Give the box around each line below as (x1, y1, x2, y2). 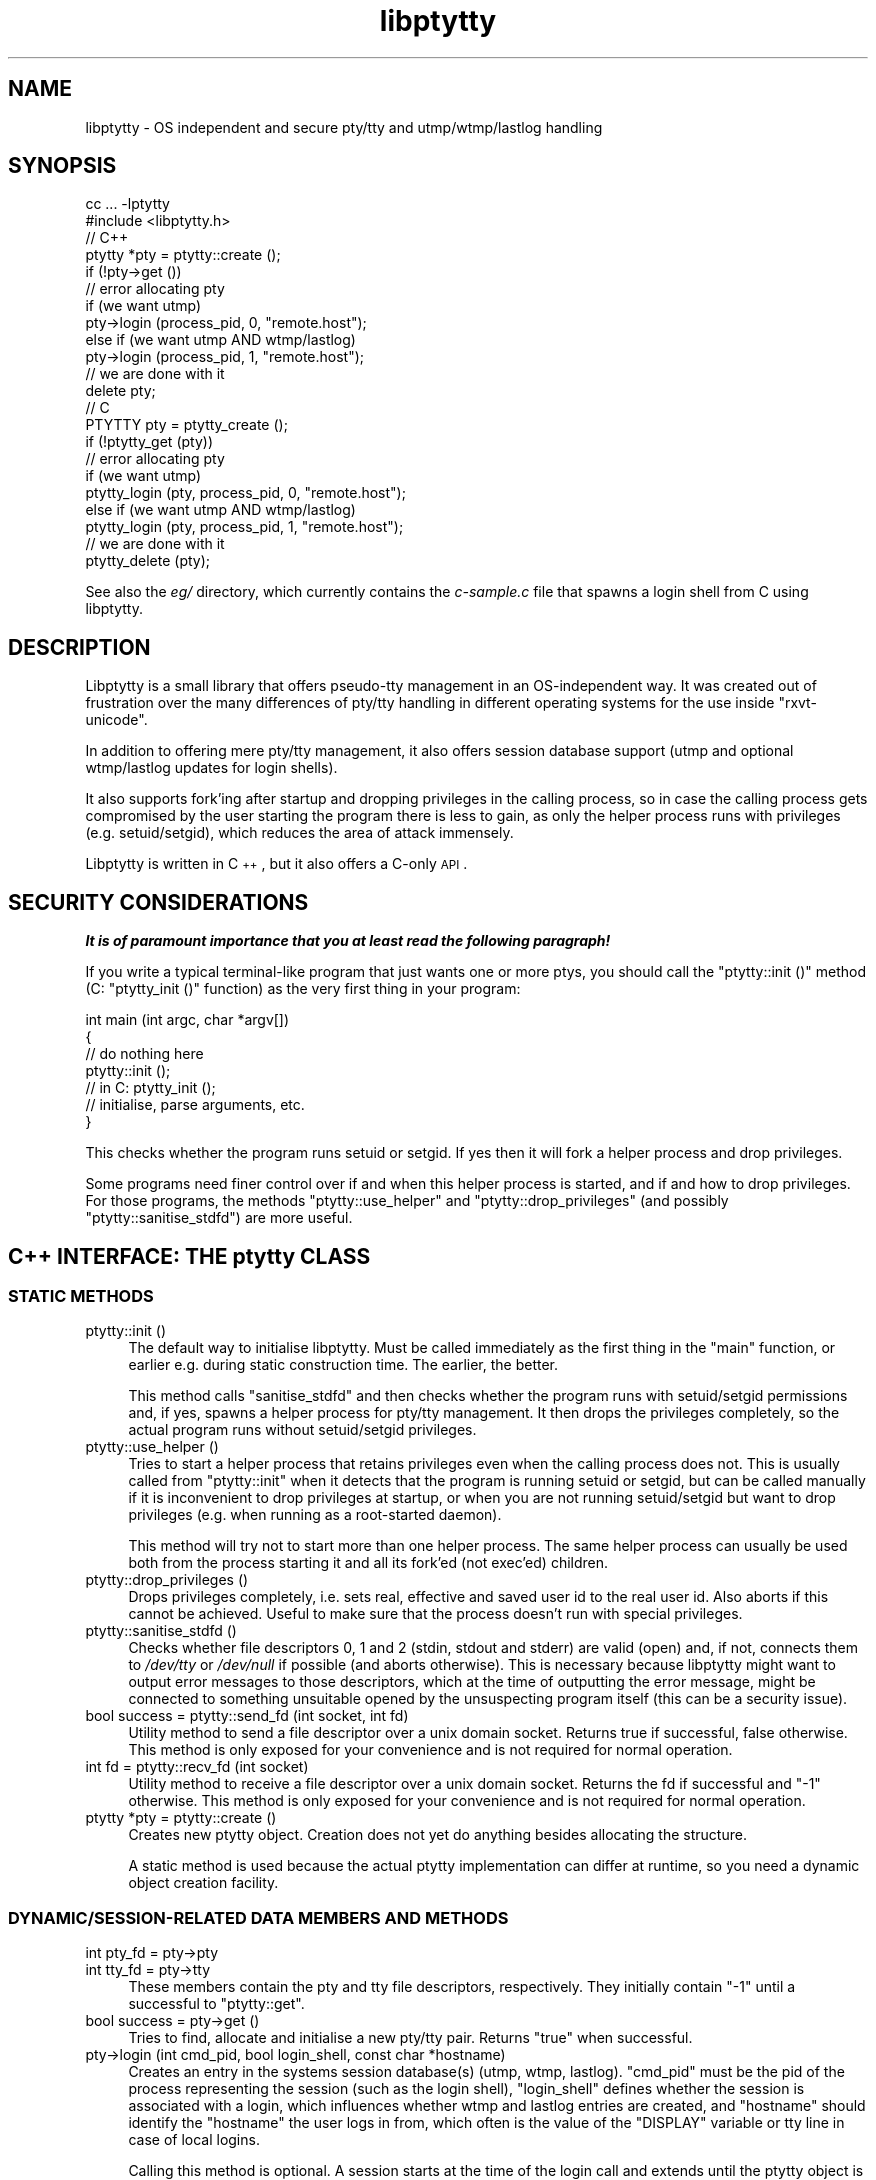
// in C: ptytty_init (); (85, 1079, 216, 1097)
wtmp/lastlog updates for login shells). (85, 759, 338, 777)
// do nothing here (85, 1045, 204, 1063)
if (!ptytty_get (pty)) (85, 433, 213, 451)
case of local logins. (128, 2131, 260, 2149)
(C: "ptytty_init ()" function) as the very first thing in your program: (85, 980, 521, 998)
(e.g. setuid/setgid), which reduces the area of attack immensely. (85, 824, 514, 842)
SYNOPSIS (8, 153, 117, 179)
